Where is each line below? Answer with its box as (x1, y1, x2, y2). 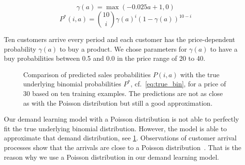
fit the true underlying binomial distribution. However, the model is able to (4, 123, 227, 133)
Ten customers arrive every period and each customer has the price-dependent (4, 34, 235, 44)
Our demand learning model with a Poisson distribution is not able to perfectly (4, 114, 239, 124)
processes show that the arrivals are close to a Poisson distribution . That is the (4, 142, 242, 152)
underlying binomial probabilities (23, 79, 121, 89)
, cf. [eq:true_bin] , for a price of (130, 79, 226, 89)
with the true (180, 69, 219, 79)
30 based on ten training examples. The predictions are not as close (23, 88, 223, 98)
